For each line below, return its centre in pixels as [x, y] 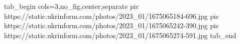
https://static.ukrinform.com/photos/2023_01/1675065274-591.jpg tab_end [120, 35]
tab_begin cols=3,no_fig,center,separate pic [71, 6]
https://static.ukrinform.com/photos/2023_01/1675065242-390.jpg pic [112, 25]
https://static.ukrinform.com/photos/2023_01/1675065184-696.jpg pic [112, 16]
